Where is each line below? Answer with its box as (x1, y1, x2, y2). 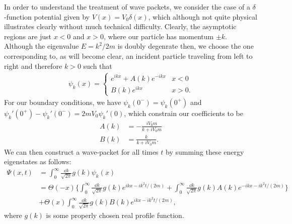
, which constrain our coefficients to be (124, 107, 243, 118)
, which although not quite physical (148, 11, 257, 22)
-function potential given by (4, 11, 90, 22)
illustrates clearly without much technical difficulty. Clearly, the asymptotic (4, 21, 237, 32)
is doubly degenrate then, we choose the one (117, 41, 254, 51)
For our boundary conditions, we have (4, 96, 121, 107)
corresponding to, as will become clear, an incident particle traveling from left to (4, 50, 253, 61)
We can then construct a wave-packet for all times (4, 146, 159, 157)
